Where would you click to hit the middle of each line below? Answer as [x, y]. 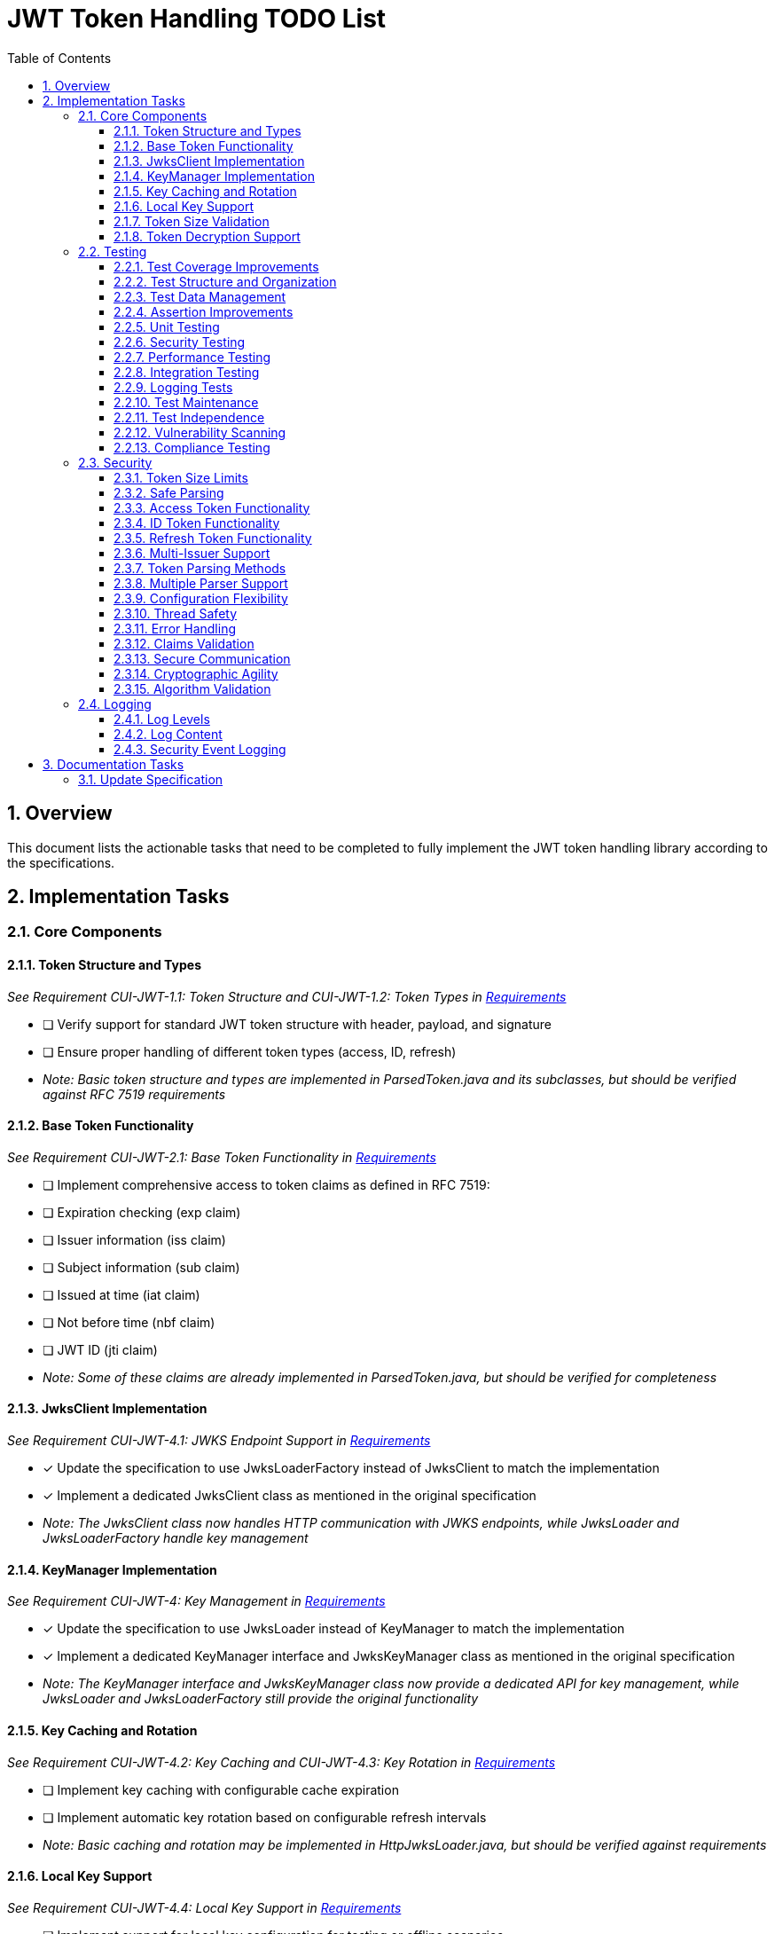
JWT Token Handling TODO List [197, 19]
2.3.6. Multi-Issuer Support [192, 553]
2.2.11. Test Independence [189, 417]
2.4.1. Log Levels [162, 719]
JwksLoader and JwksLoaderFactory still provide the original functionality [261, 1699]
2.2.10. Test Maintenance [186, 402]
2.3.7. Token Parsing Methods [200, 568]
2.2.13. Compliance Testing [192, 447]
